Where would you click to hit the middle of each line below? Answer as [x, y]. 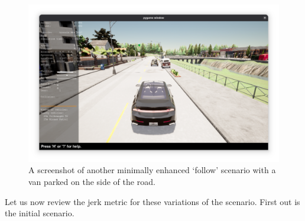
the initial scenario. [40, 213]
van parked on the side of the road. [92, 182]
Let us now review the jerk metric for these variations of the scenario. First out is [152, 201]
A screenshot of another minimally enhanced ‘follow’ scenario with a [152, 170]
